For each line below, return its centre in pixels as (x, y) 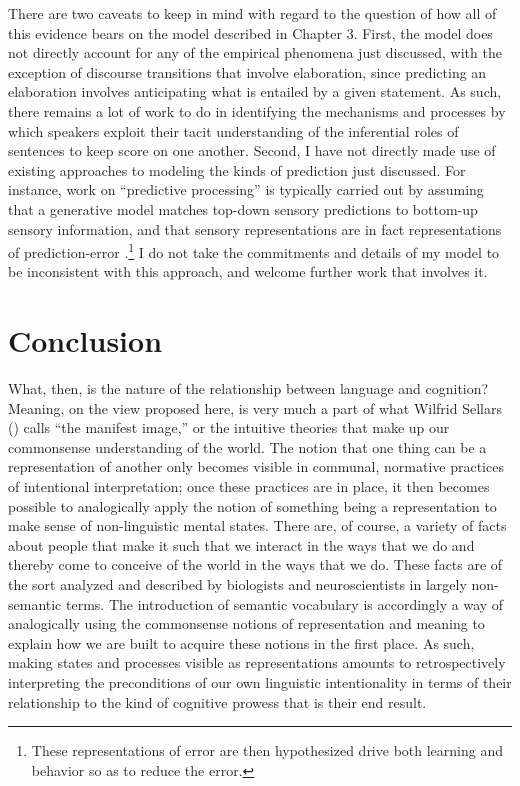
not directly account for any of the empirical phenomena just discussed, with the (255, 52)
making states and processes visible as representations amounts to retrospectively (257, 662)
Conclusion (85, 340)
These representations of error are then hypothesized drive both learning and (267, 750)
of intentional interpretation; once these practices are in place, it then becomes (249, 486)
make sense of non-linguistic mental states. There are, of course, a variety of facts (257, 525)
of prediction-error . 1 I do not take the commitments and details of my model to (254, 250)
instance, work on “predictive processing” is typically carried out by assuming (246, 189)
